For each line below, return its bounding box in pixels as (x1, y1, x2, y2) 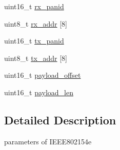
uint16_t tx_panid (4, 35, 64, 46)
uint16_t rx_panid (4, 1, 64, 11)
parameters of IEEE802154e (4, 136, 92, 146)
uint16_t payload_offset (4, 70, 81, 80)
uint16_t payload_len (4, 87, 73, 97)
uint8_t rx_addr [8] (4, 18, 68, 29)
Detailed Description (4, 112, 116, 127)
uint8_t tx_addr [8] (4, 52, 67, 63)
